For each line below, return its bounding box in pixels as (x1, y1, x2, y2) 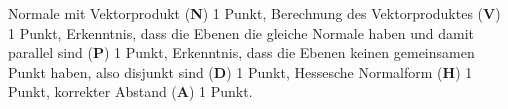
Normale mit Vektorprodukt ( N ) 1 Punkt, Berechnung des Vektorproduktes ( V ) (8, 3, 501, 23)
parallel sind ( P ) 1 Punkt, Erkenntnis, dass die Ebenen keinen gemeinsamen (8, 42, 475, 63)
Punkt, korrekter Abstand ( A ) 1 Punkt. (8, 81, 253, 102)
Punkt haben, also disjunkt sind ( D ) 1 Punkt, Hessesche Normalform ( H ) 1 (8, 61, 473, 82)
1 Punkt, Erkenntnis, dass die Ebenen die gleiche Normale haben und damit (8, 22, 475, 43)
